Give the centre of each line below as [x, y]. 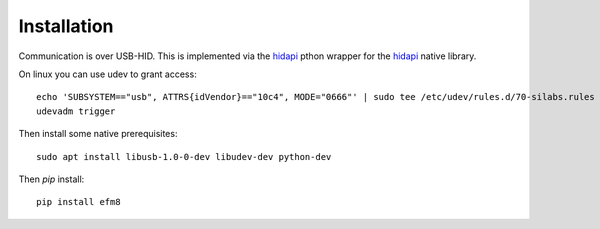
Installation [66, 26]
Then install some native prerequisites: [98, 134]
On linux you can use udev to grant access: [107, 74]
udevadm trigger [76, 111]
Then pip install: [51, 179]
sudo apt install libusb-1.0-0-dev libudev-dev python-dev [184, 156]
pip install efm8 [78, 202]
